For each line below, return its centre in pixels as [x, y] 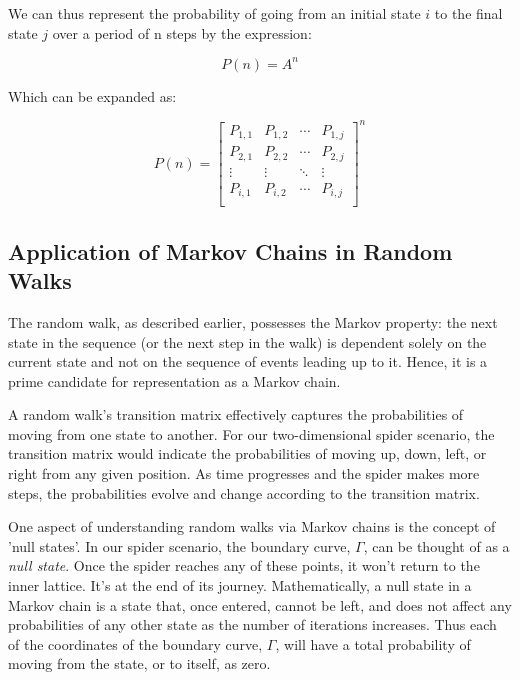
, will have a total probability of [373, 643]
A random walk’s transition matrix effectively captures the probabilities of [236, 414]
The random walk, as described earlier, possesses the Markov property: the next [253, 321]
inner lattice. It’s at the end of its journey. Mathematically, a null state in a [240, 585]
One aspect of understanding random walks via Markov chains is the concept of [252, 526]
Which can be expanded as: [92, 95]
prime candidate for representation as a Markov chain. [174, 380]
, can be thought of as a [436, 545]
